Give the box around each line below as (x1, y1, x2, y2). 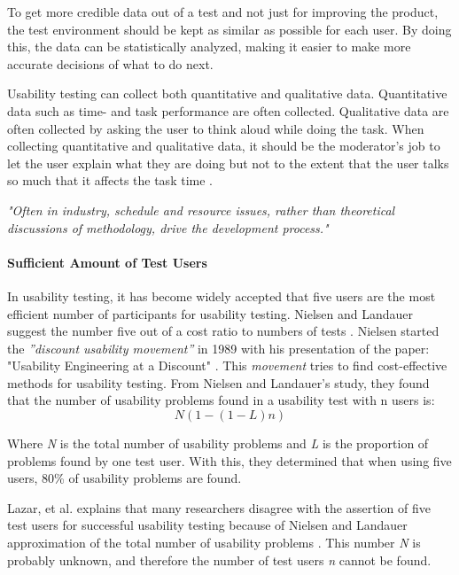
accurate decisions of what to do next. (7, 54, 214, 73)
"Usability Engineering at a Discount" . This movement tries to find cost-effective (7, 356, 447, 375)
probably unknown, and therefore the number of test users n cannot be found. (7, 550, 432, 569)
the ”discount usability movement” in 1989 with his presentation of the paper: (7, 338, 430, 357)
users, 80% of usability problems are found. (7, 469, 242, 487)
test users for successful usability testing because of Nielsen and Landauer (7, 516, 408, 534)
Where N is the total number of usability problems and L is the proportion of (7, 434, 429, 453)
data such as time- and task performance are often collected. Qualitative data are (7, 101, 449, 120)
